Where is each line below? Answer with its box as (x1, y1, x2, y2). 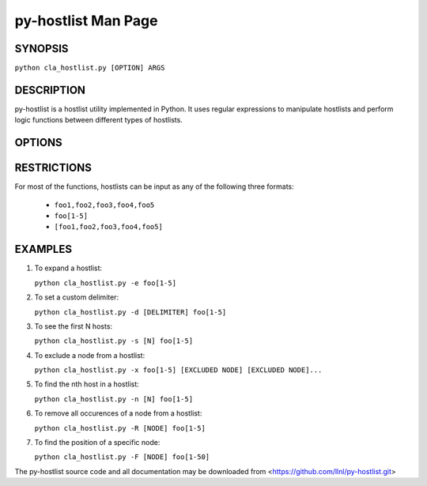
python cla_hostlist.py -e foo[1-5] (34, 278, 177, 288)
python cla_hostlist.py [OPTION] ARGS (14, 63, 165, 73)
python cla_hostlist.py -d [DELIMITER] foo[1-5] (34, 307, 227, 316)
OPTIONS (14, 136, 62, 149)
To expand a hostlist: (34, 263, 103, 273)
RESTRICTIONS (14, 161, 93, 175)
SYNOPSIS (14, 42, 69, 55)
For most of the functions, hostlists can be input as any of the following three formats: (14, 182, 294, 191)
